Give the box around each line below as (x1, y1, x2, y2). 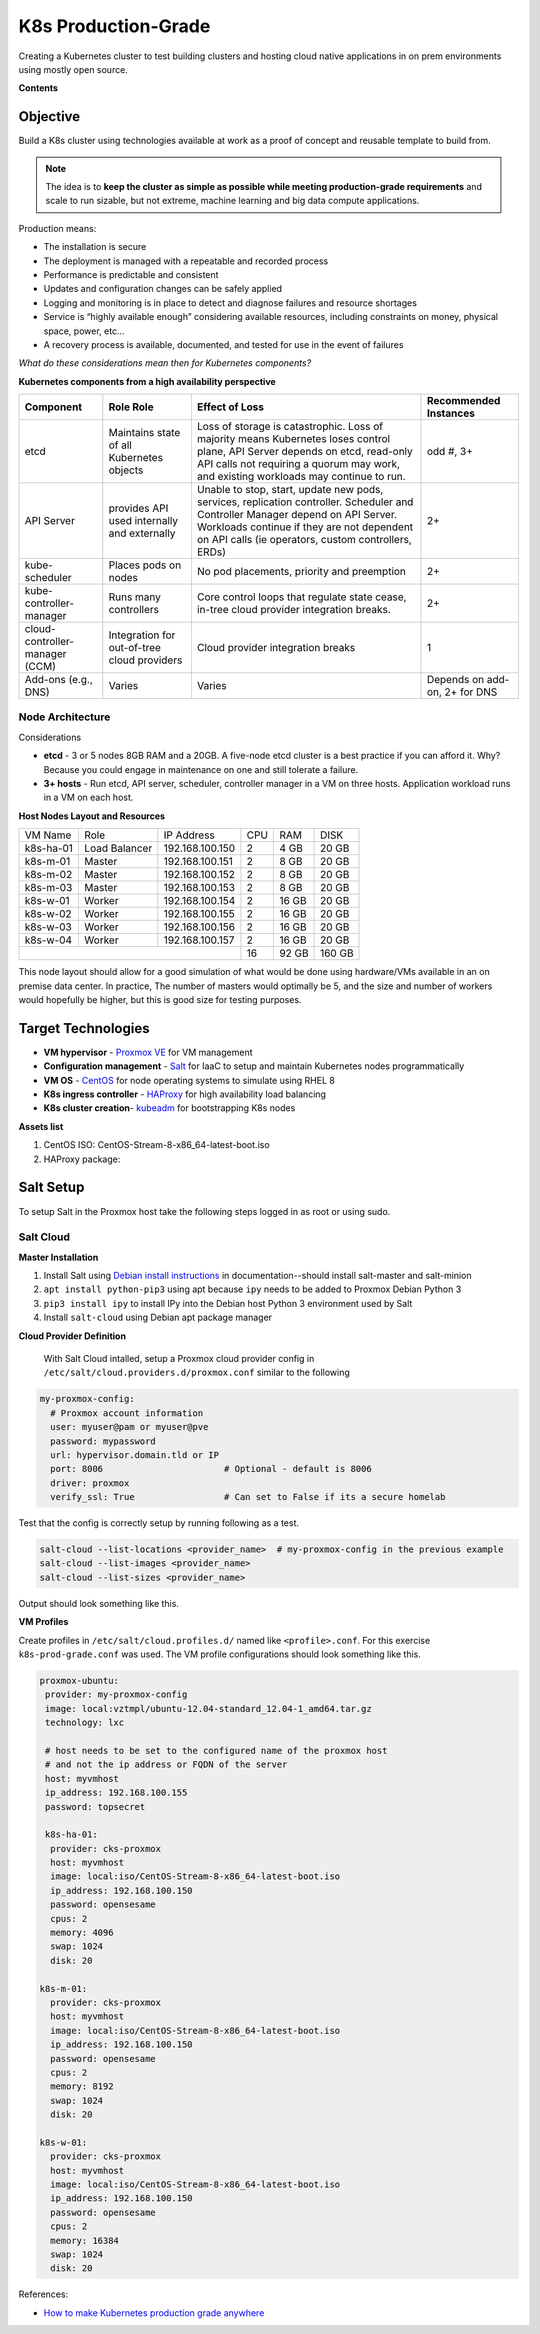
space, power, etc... (43, 325, 125, 337)
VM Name (24, 828, 72, 842)
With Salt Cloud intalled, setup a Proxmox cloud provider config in (43, 1353, 315, 1364)
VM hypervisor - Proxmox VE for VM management (43, 1046, 253, 1058)
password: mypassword (50, 1435, 157, 1447)
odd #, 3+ (426, 445, 474, 459)
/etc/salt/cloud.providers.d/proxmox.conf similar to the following (43, 1366, 350, 1379)
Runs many (108, 590, 162, 604)
